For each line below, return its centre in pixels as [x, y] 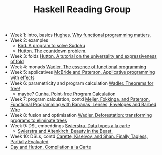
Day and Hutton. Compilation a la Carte [51, 147]
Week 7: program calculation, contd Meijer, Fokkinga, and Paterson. [80, 99]
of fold [17, 62]
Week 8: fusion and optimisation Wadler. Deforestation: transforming [81, 115]
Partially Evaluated [29, 142]
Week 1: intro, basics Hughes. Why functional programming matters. [80, 35]
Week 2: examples [29, 40]
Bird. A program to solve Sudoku [51, 46]
